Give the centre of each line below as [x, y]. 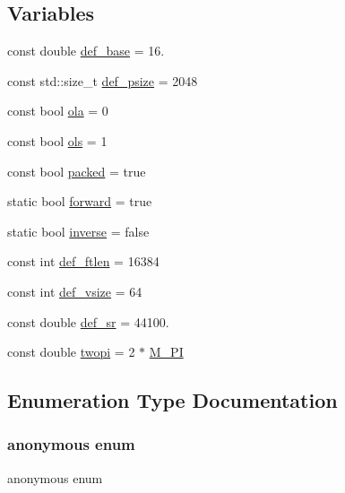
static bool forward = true [80, 201]
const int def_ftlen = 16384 [83, 261]
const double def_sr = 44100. [88, 321]
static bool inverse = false [78, 231]
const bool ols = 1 [57, 140]
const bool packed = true [77, 171]
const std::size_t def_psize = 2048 [103, 80]
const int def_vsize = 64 [75, 291]
